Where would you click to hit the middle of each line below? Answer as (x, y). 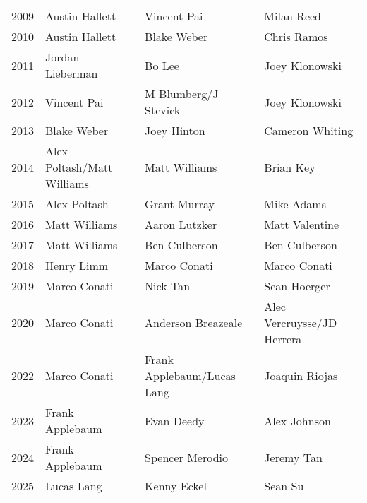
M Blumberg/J (182, 94)
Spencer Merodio (186, 457)
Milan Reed (293, 16)
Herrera (283, 339)
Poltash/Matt (79, 167)
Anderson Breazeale (194, 322)
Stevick (163, 110)
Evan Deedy (175, 420)
